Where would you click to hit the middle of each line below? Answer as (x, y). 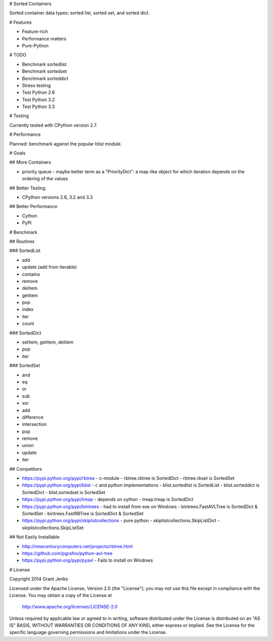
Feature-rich (35, 32)
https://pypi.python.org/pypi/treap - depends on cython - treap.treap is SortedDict (108, 500)
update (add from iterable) (49, 267)
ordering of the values (45, 179)
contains (31, 274)
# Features (21, 22)
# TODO (18, 55)
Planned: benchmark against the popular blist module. (66, 143)
